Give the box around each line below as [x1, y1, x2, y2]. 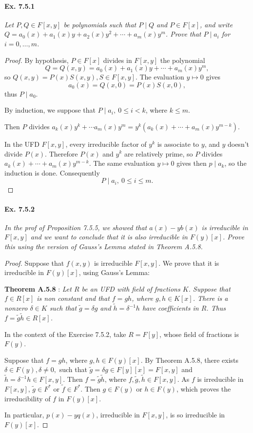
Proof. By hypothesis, [4, 55, 69, 65]
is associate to [157, 138, 199, 149]
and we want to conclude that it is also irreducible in [30, 232, 188, 242]
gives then [176, 158, 207, 168]
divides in [103, 55, 132, 65]
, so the [224, 158, 247, 168]
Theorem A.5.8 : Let [4, 283, 72, 294]
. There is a [193, 293, 228, 303]
